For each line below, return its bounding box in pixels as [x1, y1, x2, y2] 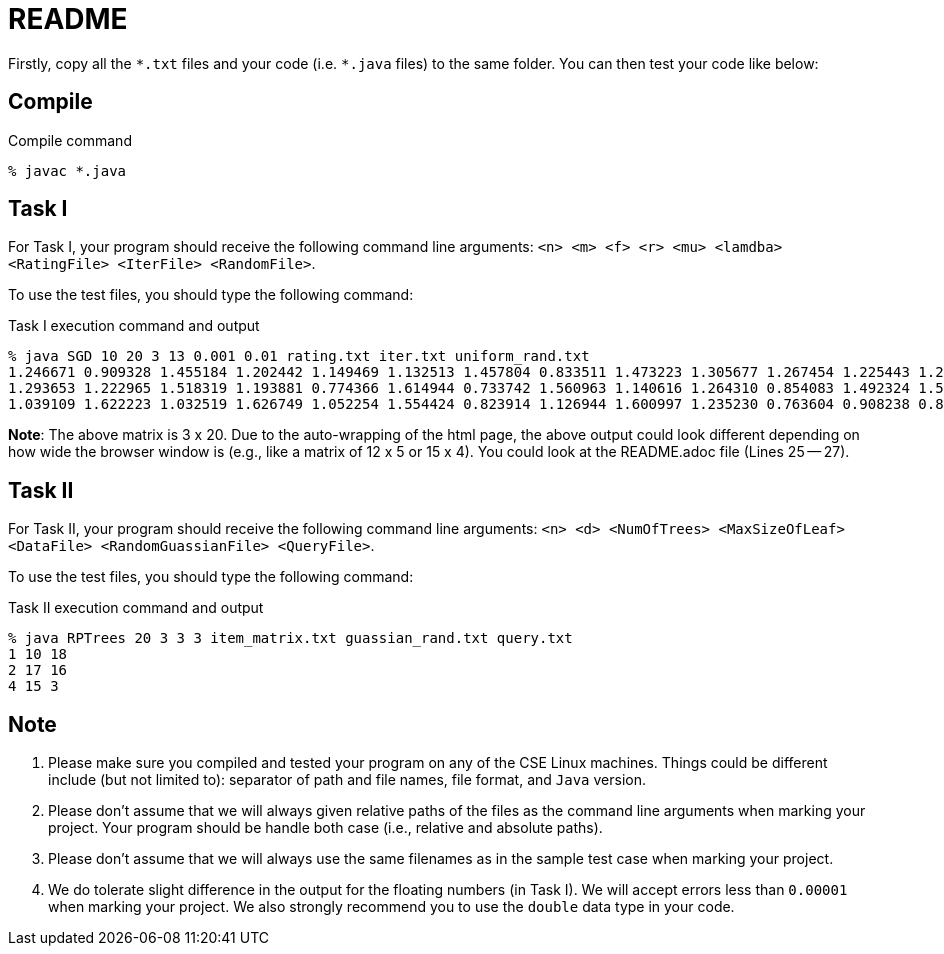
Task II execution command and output [8, 599, 264, 617]
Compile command [8, 131, 132, 149]
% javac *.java [8, 162, 127, 179]
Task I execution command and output [8, 317, 260, 335]
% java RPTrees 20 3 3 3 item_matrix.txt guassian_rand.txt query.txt [8, 630, 573, 647]
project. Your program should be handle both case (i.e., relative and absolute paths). [48, 819, 603, 837]
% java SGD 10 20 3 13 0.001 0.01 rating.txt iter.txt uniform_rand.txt [8, 348, 590, 365]
